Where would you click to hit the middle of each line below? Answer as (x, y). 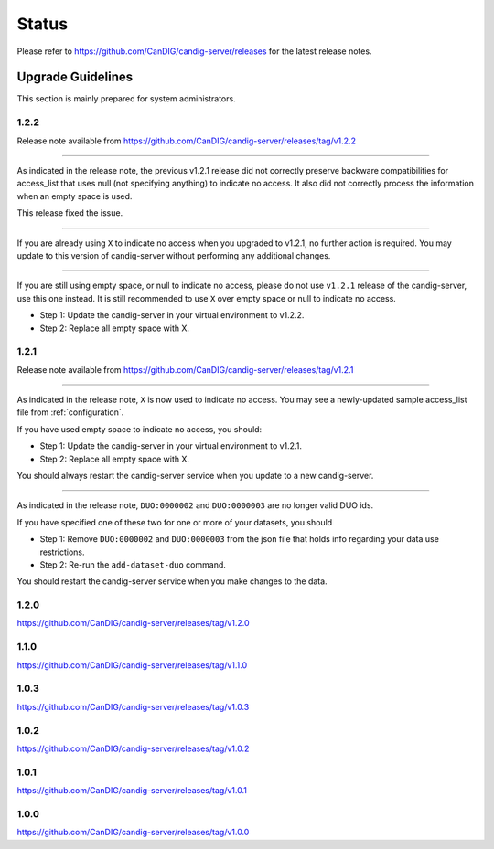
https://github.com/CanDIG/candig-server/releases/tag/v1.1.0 (132, 665)
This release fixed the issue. (70, 213)
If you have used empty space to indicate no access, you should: (140, 429)
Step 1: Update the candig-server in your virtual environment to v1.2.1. (171, 446)
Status (43, 24)
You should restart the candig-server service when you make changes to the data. (172, 581)
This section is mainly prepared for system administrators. (127, 99)
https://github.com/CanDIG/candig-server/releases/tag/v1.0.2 (133, 748)
